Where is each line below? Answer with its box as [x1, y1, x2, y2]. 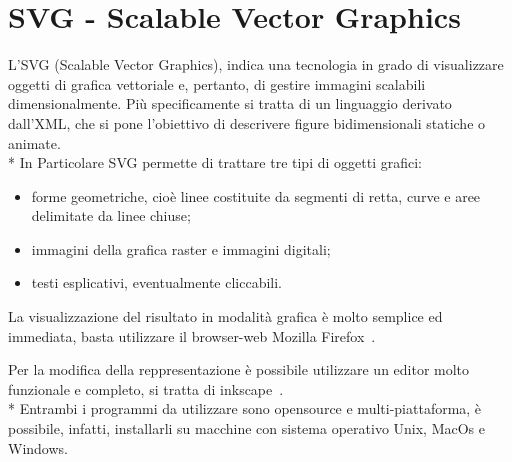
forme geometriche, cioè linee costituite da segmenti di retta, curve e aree [31, 185, 481, 206]
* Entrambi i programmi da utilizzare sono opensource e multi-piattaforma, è [8, 398, 482, 419]
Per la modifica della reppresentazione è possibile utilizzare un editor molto [8, 359, 470, 380]
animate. [8, 132, 61, 153]
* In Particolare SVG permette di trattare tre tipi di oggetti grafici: [8, 152, 422, 173]
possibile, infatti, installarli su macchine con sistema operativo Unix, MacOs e [8, 418, 486, 439]
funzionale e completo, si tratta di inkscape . [8, 378, 284, 399]
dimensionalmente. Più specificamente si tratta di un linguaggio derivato [8, 93, 452, 114]
